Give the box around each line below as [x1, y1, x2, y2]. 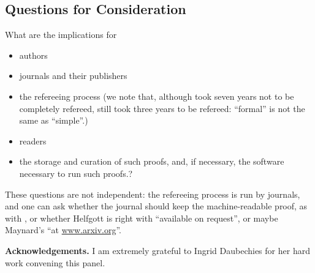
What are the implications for [5, 28, 117, 41]
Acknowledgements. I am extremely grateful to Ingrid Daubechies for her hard [5, 244, 310, 256]
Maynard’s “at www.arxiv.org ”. [5, 223, 122, 236]
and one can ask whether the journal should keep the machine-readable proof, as [5, 200, 308, 212]
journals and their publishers [19, 69, 127, 82]
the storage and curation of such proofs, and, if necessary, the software [19, 155, 284, 168]
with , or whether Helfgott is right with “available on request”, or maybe [5, 211, 278, 224]
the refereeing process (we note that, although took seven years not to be [19, 89, 294, 102]
